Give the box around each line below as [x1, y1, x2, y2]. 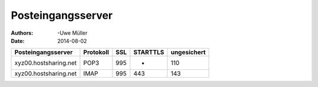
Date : [11, 37, 25, 44]
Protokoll [83, 48, 109, 56]
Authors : [11, 29, 34, 36]
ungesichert [171, 48, 206, 56]
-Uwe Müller [57, 29, 88, 36]
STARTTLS [133, 48, 164, 56]
